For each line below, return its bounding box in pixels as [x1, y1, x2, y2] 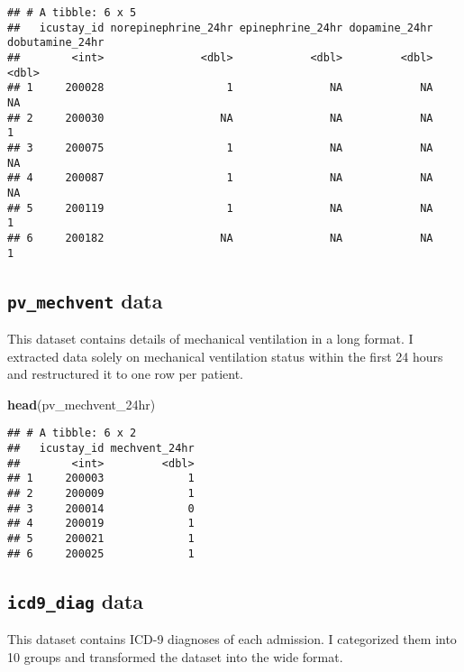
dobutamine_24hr [7, 36, 105, 50]
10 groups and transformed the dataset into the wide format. [7, 647, 343, 666]
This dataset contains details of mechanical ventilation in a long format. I [7, 328, 414, 347]
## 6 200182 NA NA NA [7, 231, 433, 244]
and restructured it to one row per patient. [7, 364, 244, 383]
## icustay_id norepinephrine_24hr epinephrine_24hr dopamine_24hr [7, 21, 433, 34]
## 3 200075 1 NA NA [7, 141, 433, 154]
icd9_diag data [7, 586, 144, 614]
